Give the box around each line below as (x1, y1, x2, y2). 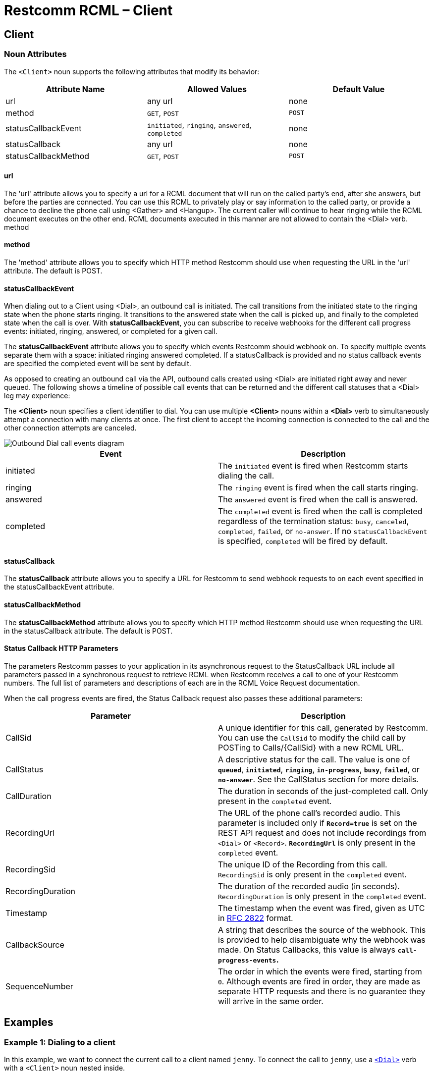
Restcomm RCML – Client (4, 2, 173, 19)
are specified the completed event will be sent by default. (4, 359, 191, 368)
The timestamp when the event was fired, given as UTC (218, 903, 425, 913)
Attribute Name (46, 84, 105, 94)
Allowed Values (187, 84, 247, 94)
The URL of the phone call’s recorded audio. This (218, 807, 400, 818)
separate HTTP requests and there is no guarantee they (218, 986, 426, 996)
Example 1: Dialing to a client (4, 1037, 116, 1047)
